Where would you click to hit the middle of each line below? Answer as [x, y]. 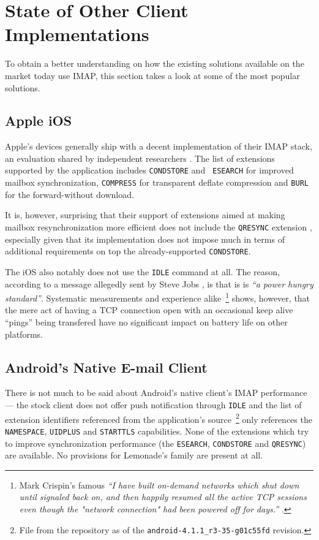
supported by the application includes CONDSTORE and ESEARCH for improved [149, 170]
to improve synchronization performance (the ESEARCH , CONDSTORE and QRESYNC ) [156, 443]
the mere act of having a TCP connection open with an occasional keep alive [149, 310]
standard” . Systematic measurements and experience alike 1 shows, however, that [158, 297]
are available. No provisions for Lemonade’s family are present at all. [134, 455]
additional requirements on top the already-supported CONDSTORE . [128, 251]
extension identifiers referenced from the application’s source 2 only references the [159, 418]
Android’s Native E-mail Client [106, 367]
